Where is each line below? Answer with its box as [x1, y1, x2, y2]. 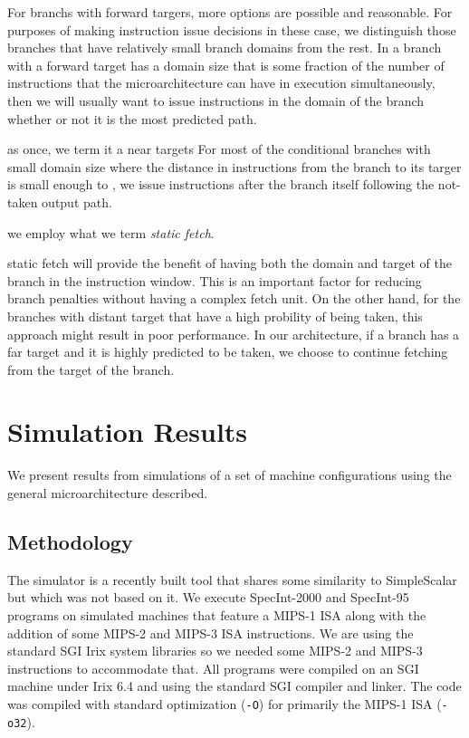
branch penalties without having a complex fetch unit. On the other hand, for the [7, 289, 461, 308]
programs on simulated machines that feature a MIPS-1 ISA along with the [7, 605, 426, 624]
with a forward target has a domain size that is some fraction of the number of [7, 55, 445, 74]
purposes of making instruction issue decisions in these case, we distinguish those [7, 20, 456, 39]
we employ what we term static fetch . [7, 223, 215, 242]
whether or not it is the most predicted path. [7, 109, 257, 128]
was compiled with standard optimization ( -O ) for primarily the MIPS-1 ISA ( [7, 694, 442, 713]
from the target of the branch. [7, 359, 175, 379]
